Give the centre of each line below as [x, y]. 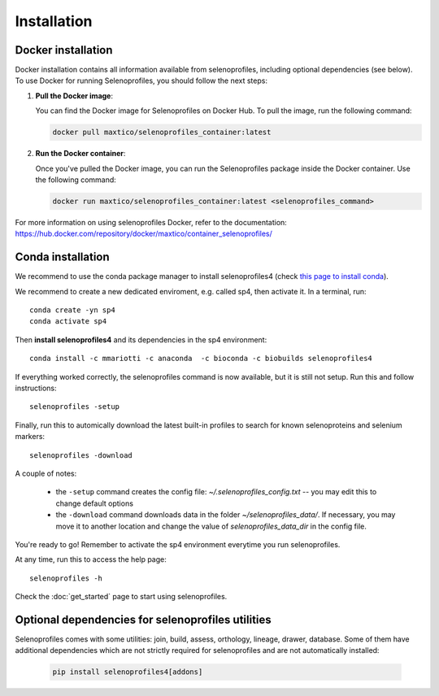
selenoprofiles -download [81, 455]
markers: [30, 437]
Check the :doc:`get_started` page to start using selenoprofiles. [121, 597]
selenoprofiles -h [66, 578]
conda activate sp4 [68, 322]
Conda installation [62, 257]
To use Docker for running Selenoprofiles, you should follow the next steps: [141, 80]
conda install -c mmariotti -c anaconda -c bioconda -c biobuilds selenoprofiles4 [201, 359]
